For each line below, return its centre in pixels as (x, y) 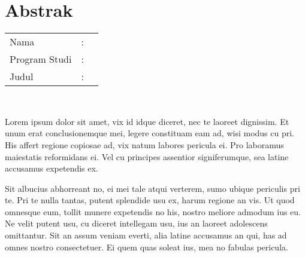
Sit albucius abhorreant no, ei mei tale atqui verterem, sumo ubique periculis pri (152, 188)
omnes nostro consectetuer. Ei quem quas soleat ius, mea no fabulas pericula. (147, 247)
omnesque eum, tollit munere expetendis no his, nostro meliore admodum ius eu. (153, 211)
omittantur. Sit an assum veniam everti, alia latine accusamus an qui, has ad (146, 235)
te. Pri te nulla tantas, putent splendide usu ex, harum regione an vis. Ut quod (150, 200)
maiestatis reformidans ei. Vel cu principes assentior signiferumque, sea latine (147, 156)
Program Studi (41, 59)
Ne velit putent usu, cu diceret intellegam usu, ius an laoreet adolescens (136, 223)
